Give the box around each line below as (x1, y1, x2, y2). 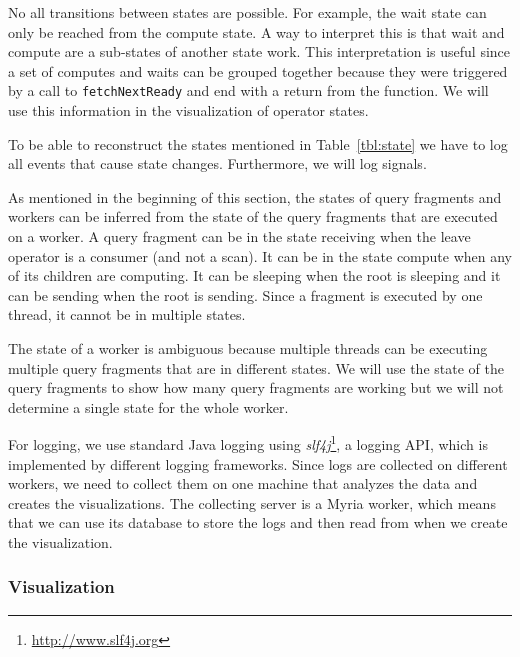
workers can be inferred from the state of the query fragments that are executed (8, 206, 498, 227)
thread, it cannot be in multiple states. (8, 304, 246, 325)
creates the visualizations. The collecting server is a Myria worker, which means (8, 492, 496, 513)
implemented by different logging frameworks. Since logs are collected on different (8, 453, 508, 474)
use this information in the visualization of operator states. (8, 100, 369, 121)
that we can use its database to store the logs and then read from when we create (8, 512, 508, 533)
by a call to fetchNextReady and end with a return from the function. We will (8, 80, 489, 101)
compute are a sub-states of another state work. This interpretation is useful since (8, 41, 511, 62)
